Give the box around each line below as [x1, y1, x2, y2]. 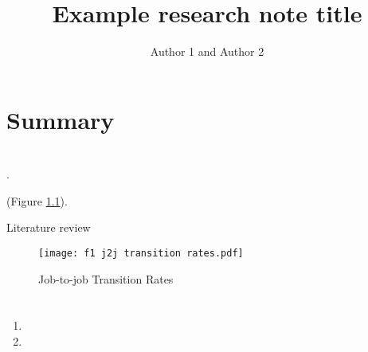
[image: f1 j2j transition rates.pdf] [38, 247, 244, 259]
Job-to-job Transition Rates [38, 270, 174, 287]
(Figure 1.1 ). [6, 192, 68, 209]
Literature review [6, 219, 91, 236]
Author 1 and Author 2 [150, 43, 264, 60]
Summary [6, 103, 115, 135]
